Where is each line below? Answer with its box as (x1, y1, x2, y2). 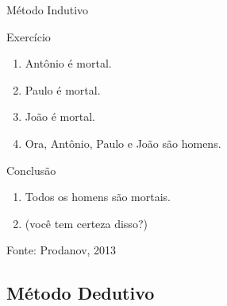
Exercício (6, 28, 51, 45)
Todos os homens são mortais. (25, 188, 171, 205)
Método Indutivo (6, 2, 89, 17)
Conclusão (6, 161, 56, 178)
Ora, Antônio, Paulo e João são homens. (25, 134, 221, 151)
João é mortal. (25, 108, 95, 125)
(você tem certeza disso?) (25, 215, 148, 231)
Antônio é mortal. (25, 55, 112, 72)
